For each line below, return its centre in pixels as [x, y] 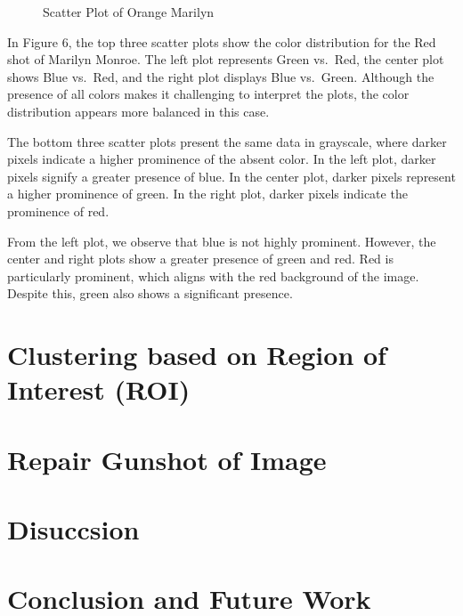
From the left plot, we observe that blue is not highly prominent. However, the [222, 241]
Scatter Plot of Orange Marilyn [129, 12]
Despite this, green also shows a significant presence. [150, 293]
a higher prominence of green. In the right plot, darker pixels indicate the [207, 194]
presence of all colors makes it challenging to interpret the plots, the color [208, 94]
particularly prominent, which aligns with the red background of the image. [213, 276]
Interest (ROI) [99, 389]
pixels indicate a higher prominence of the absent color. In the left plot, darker [222, 159]
